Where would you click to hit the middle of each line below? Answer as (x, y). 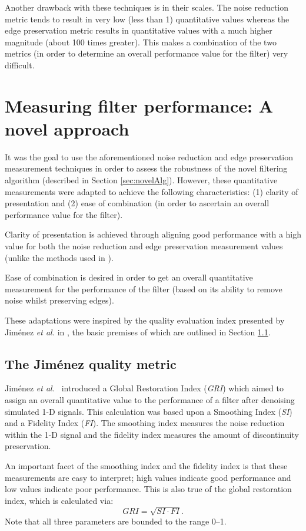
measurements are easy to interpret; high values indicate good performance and (148, 477)
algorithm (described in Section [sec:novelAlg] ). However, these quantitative (141, 180)
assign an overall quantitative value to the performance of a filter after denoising (150, 399)
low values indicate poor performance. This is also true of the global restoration (148, 489)
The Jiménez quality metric (91, 363)
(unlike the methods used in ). (59, 257)
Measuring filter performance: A (139, 105)
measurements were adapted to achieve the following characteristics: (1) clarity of (152, 191)
